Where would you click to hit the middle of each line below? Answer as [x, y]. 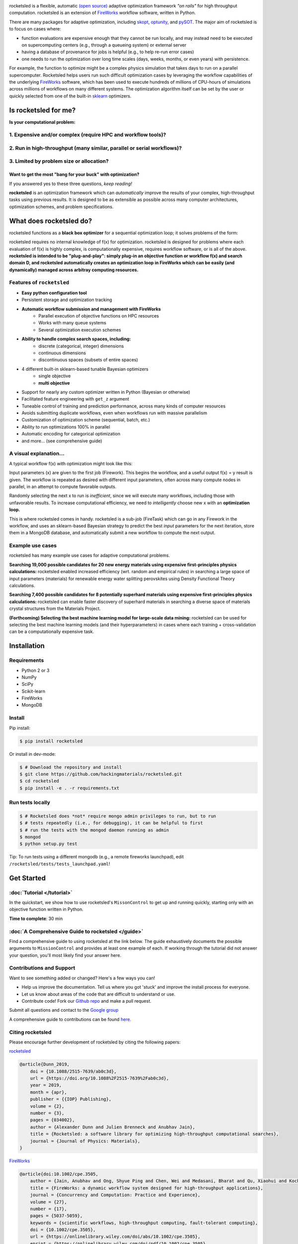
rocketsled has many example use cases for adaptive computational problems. [90, 555]
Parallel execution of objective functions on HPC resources [99, 316]
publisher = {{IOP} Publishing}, [71, 1099]
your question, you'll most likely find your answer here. [65, 955]
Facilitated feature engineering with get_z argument [75, 399]
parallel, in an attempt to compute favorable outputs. [63, 486]
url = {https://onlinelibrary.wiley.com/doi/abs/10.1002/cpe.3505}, [115, 1237]
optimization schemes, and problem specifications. [61, 207]
